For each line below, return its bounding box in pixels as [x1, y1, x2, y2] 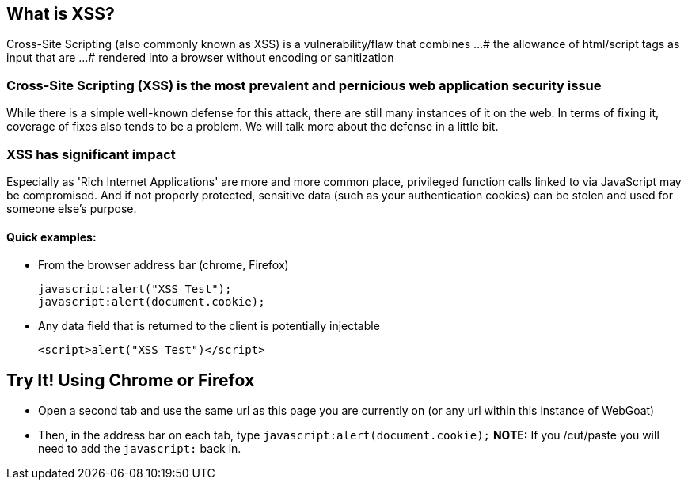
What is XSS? [6, 4, 115, 24]
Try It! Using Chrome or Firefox [6, 370, 255, 390]
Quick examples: [6, 230, 97, 244]
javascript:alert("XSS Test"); [38, 283, 232, 296]
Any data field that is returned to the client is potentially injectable [38, 319, 380, 333]
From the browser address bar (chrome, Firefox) [38, 258, 289, 272]
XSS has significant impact [6, 146, 176, 162]
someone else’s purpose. [6, 201, 137, 215]
